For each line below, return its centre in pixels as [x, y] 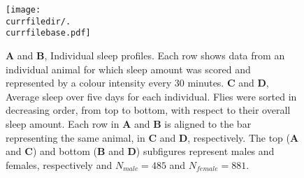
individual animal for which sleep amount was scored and [128, 69]
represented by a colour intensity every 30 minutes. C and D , [137, 83]
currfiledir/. [38, 21]
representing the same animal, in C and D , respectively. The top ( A [152, 137]
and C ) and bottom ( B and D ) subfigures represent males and [140, 151]
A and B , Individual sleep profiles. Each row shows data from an [145, 55]
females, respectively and [59, 164]
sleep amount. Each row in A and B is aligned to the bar [129, 123]
